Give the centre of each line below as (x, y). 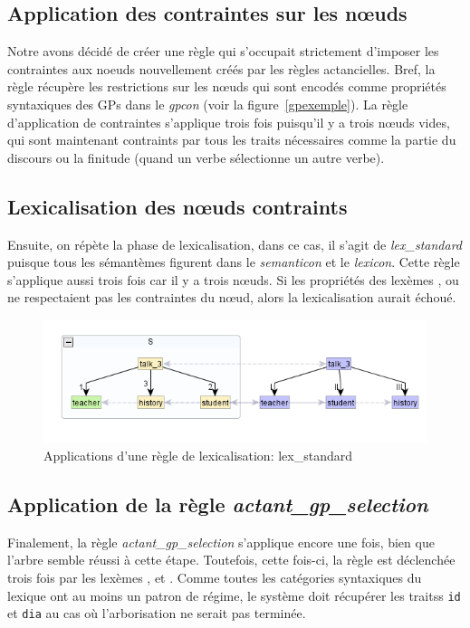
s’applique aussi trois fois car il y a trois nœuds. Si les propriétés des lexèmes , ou (233, 279)
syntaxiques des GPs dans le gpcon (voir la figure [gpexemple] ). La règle (208, 104)
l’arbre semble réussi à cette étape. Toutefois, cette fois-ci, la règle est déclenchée (231, 560)
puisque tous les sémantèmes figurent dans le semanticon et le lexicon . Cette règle (234, 262)
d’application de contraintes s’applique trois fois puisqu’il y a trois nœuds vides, (229, 122)
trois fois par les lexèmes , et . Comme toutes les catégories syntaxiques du (215, 577)
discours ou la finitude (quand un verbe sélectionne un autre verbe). (196, 157)
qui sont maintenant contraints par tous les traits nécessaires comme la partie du (232, 140)
